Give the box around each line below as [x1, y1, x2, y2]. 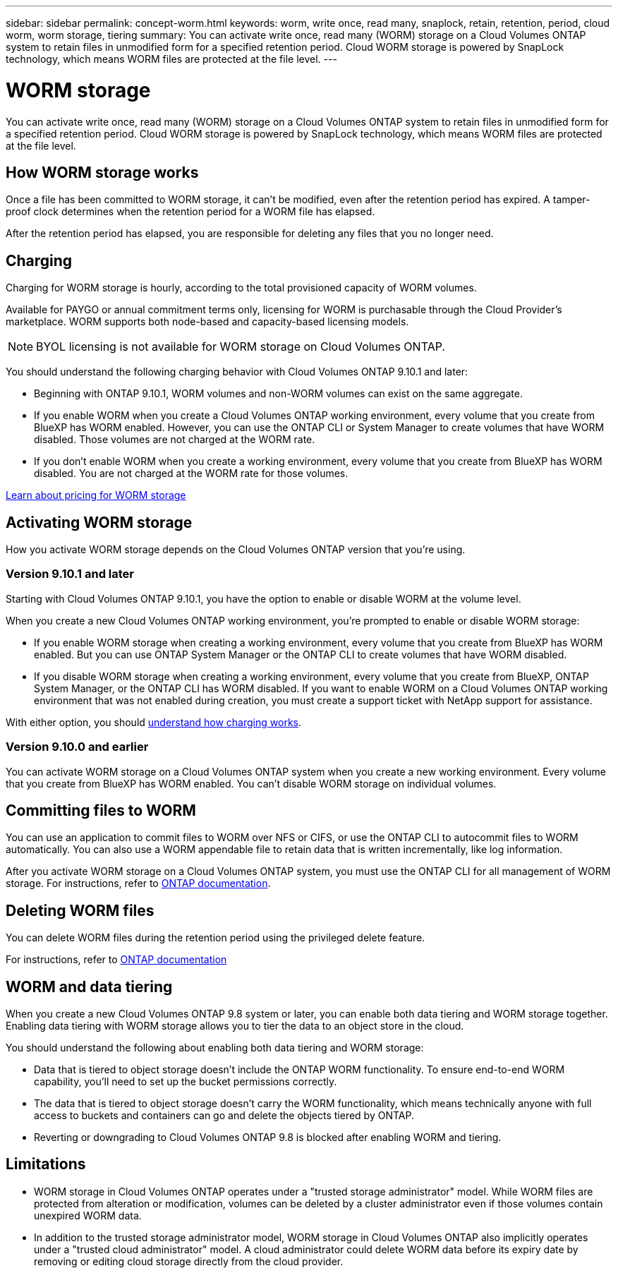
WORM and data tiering [6, 977, 173, 996]
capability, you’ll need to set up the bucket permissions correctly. [34, 1075, 337, 1088]
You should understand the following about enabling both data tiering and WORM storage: [6, 1042, 424, 1054]
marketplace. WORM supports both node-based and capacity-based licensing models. [6, 315, 409, 328]
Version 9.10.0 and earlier [6, 740, 149, 754]
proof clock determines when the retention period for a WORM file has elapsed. [6, 205, 375, 218]
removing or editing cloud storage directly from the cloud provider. [34, 1255, 344, 1267]
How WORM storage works [6, 163, 199, 181]
